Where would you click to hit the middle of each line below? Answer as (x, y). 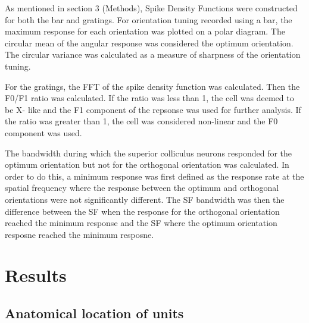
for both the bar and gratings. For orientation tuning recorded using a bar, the (149, 19)
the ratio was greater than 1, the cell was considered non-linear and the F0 (141, 121)
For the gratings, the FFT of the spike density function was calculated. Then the (152, 86)
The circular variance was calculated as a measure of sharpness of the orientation (153, 54)
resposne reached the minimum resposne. (79, 234)
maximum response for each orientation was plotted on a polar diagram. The (145, 31)
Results (36, 275)
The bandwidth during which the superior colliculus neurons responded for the (149, 153)
